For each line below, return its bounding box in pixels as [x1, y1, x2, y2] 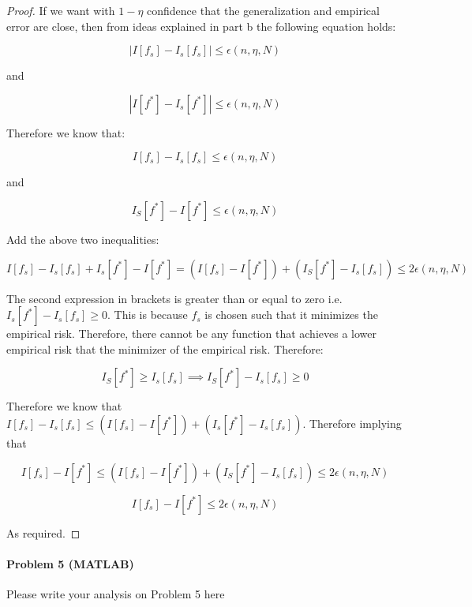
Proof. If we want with [6, 2, 115, 18]
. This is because [107, 306, 188, 323]
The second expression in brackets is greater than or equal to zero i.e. [6, 290, 343, 306]
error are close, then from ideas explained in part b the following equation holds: [6, 17, 396, 34]
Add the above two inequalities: [6, 230, 159, 247]
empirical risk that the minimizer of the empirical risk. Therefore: [6, 340, 324, 357]
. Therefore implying [302, 414, 402, 431]
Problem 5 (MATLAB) [6, 555, 134, 571]
